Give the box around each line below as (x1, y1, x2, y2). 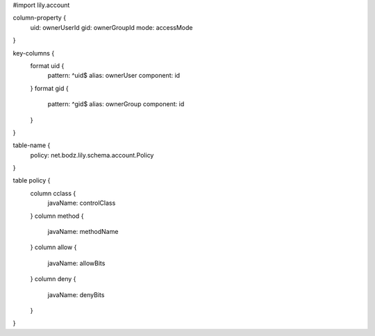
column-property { (12, 14, 66, 22)
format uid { (30, 61, 65, 69)
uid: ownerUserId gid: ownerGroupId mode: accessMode (30, 23, 194, 31)
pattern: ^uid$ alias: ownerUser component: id (47, 72, 181, 80)
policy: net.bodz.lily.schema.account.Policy (30, 151, 154, 159)
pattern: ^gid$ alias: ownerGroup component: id (47, 100, 185, 108)
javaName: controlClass (47, 199, 116, 208)
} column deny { (30, 275, 76, 283)
